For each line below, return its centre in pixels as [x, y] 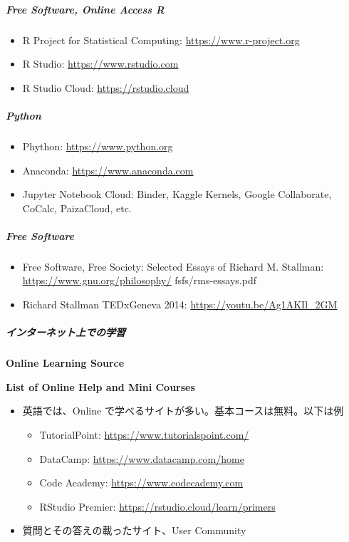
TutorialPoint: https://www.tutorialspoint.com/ [144, 434]
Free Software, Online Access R [85, 9]
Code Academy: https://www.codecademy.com [141, 483]
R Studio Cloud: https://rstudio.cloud [106, 87]
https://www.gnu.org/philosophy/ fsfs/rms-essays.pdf [139, 280]
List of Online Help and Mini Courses [100, 386]
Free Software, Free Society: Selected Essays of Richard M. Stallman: [173, 266]
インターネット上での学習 [66, 332]
